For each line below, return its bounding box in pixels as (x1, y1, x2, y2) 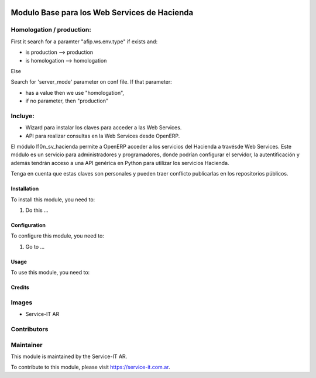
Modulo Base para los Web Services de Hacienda (11, 8, 194, 18)
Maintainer (11, 341, 43, 349)
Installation (11, 185, 39, 193)
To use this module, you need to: (11, 269, 90, 276)
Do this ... (25, 207, 49, 214)
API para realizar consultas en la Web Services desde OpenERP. (25, 132, 180, 139)
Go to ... (25, 243, 45, 250)
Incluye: (11, 112, 35, 120)
